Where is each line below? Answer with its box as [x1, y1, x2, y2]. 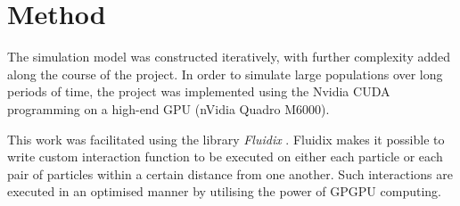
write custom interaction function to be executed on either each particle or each [7, 147, 443, 166]
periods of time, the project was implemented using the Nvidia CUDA [7, 82, 390, 101]
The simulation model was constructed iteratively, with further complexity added [7, 47, 451, 66]
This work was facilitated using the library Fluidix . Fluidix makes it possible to [7, 129, 445, 148]
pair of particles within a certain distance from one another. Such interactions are [7, 164, 453, 183]
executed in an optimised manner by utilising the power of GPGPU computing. [7, 182, 441, 201]
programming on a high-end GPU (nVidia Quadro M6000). [7, 99, 330, 118]
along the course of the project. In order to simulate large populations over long [7, 64, 443, 83]
